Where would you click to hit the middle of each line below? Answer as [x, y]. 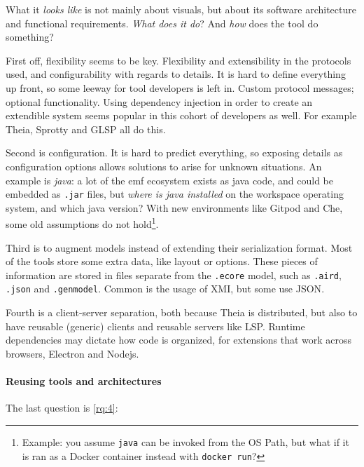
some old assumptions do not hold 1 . [82, 223]
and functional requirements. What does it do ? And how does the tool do [162, 23]
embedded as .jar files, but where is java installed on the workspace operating [175, 194]
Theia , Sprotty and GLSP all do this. [86, 129]
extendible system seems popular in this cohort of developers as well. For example [181, 115]
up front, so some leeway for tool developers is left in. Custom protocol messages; [180, 87]
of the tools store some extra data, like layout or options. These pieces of [162, 261]
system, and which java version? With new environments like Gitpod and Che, [174, 207]
